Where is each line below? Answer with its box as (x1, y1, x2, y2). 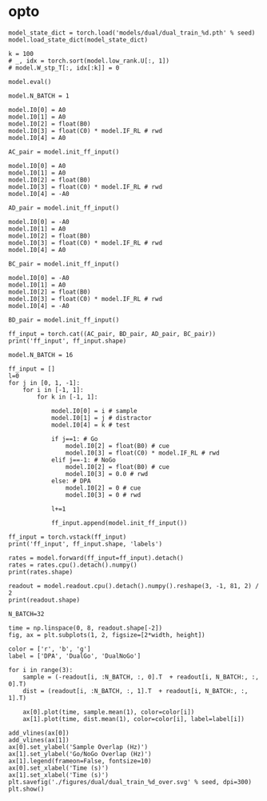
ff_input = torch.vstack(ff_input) (8, 533, 127, 541)
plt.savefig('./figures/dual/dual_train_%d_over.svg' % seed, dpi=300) (8, 778, 252, 786)
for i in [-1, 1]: (22, 386, 84, 394)
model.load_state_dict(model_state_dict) (8, 35, 149, 44)
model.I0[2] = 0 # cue (65, 483, 141, 492)
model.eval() (8, 78, 52, 86)
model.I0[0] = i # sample (50, 407, 137, 415)
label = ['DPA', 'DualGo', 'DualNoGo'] (8, 651, 141, 660)
